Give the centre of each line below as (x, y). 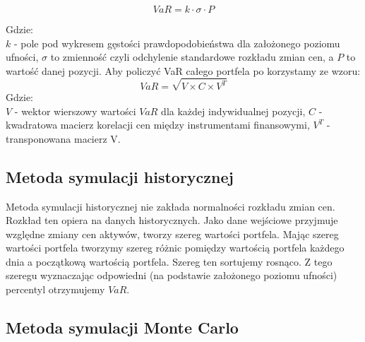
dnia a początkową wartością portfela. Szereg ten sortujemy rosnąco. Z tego (169, 261)
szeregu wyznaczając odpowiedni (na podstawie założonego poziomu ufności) (172, 275)
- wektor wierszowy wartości (75, 111)
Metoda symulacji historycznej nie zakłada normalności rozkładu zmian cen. (170, 206)
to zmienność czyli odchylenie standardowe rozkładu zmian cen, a (192, 57)
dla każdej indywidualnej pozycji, (233, 111)
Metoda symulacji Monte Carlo (122, 328)
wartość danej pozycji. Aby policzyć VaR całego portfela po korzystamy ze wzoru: (183, 70)
